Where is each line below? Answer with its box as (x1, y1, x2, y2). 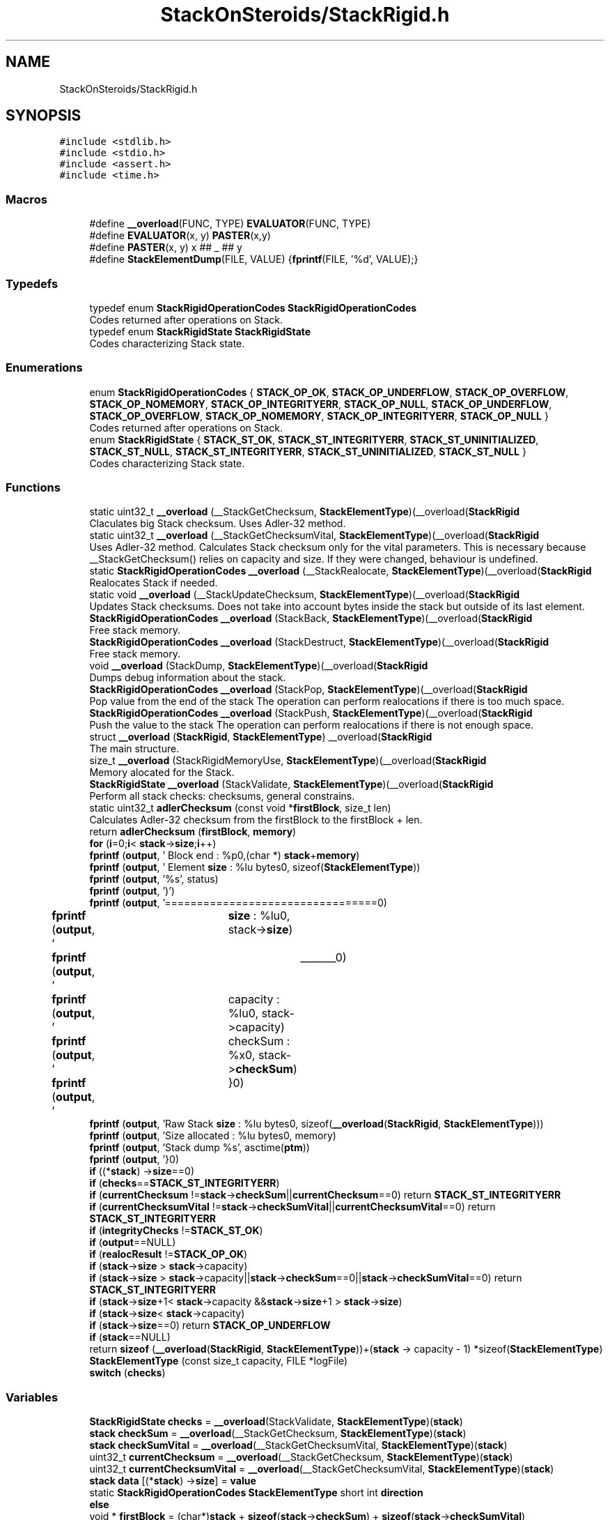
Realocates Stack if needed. (89, 577, 218, 589)
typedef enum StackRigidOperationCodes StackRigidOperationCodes (89, 301, 417, 314)
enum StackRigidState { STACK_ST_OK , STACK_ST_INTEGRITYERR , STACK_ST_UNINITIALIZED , (89, 433, 539, 446)
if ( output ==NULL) (89, 1236, 176, 1249)
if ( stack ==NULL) (89, 1331, 171, 1344)
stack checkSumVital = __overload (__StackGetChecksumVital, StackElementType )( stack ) (89, 1439, 508, 1452)
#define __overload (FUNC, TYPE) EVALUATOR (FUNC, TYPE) (89, 218, 371, 230)
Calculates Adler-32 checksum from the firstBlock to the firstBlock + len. (89, 814, 423, 826)
